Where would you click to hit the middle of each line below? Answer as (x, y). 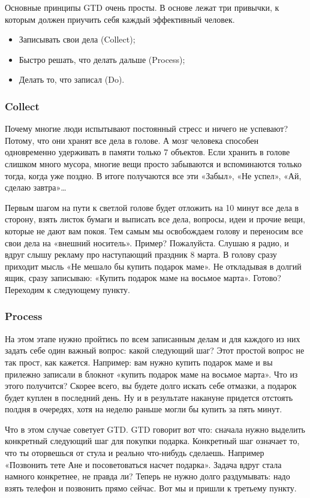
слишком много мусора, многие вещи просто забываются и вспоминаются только (153, 163)
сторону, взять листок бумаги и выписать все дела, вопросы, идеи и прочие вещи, (155, 219)
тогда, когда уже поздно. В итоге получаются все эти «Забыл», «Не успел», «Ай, (153, 175)
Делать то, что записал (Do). (72, 79)
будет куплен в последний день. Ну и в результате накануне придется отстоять (149, 397)
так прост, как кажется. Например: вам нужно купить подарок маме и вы (139, 362)
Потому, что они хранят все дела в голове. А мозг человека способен (132, 140)
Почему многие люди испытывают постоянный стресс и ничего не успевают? (147, 129)
